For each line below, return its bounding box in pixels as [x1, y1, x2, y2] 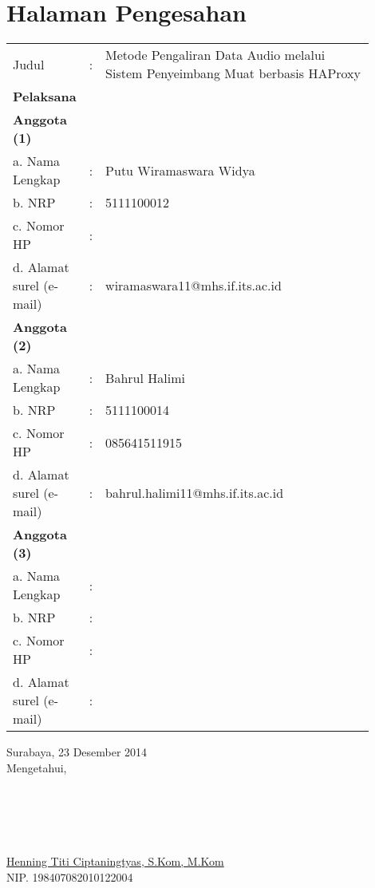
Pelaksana [13, 87, 77, 106]
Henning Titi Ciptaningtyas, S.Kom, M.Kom [6, 853, 224, 870]
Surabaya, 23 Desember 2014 [6, 744, 148, 760]
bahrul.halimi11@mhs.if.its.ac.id [105, 483, 284, 503]
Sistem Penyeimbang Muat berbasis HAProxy [105, 64, 361, 83]
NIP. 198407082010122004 [6, 868, 133, 885]
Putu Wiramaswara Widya [105, 160, 255, 180]
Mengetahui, [6, 759, 67, 776]
